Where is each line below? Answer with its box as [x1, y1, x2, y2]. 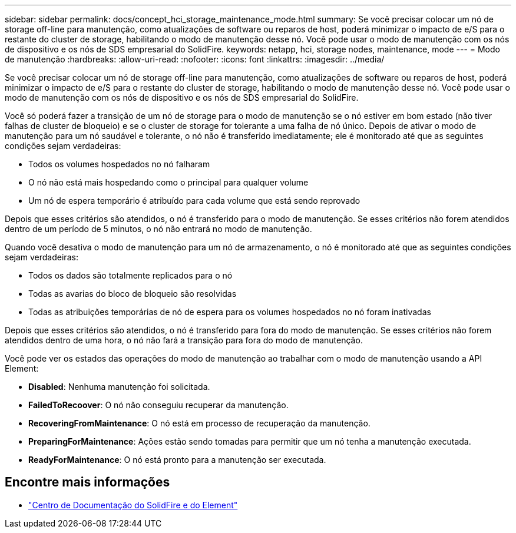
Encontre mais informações [5, 475, 170, 490]
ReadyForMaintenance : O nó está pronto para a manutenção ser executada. [28, 455, 326, 465]
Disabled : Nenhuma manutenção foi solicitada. [28, 382, 210, 392]
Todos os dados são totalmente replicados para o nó [28, 270, 233, 280]
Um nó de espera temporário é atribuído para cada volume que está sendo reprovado [28, 196, 360, 206]
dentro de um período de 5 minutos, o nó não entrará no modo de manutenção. [5, 224, 312, 234]
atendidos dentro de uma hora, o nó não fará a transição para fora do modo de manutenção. [5, 335, 363, 345]
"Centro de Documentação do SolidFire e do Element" [28, 499, 238, 510]
